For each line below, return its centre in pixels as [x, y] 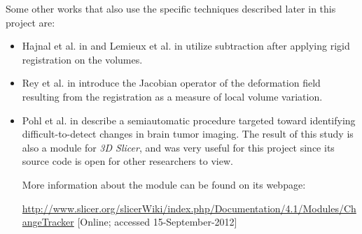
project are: [30, 22]
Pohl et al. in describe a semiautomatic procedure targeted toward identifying [189, 120]
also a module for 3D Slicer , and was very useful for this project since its [178, 147]
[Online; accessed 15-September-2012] [157, 222]
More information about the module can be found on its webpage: [164, 184]
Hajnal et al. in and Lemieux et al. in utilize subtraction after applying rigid [186, 46]
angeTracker [48, 222]
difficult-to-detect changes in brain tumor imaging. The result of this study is [188, 134]
